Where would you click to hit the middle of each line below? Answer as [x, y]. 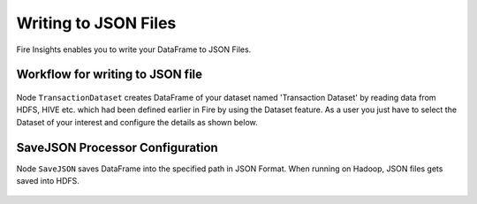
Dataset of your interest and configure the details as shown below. [137, 122]
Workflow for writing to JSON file [110, 75]
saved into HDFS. [48, 181]
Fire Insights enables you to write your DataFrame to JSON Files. [134, 49]
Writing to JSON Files [96, 23]
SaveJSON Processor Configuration [117, 147]
